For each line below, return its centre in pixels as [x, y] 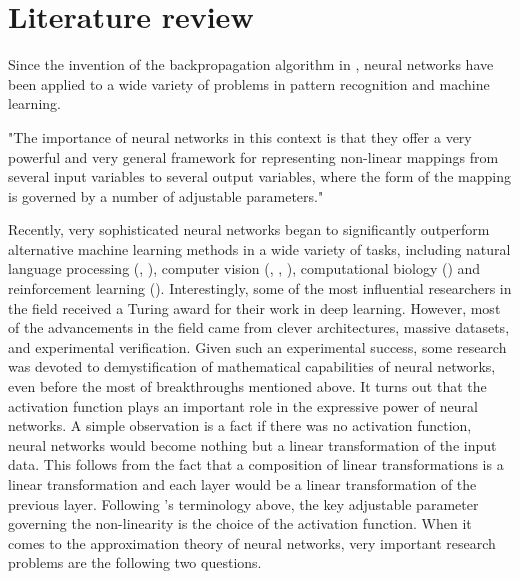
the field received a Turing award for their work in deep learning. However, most [254, 307]
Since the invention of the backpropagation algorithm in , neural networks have [251, 64]
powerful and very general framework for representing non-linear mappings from [253, 156]
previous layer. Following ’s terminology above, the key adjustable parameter [243, 503]
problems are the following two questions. [135, 562]
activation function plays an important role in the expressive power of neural [243, 405]
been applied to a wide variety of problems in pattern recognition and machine [249, 83]
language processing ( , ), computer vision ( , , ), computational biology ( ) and [244, 268]
